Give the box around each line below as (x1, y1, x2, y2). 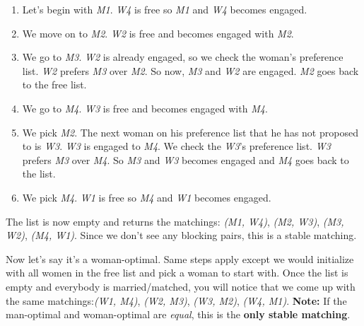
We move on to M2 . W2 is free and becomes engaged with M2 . (22, 25, 294, 40)
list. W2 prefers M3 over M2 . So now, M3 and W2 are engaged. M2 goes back (22, 63, 359, 78)
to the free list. (22, 77, 87, 92)
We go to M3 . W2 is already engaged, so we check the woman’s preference (22, 50, 344, 64)
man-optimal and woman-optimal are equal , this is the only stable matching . (6, 307, 351, 322)
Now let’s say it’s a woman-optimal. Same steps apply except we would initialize (6, 251, 354, 266)
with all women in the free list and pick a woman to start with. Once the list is (6, 265, 348, 280)
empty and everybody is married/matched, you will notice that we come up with (6, 279, 356, 293)
